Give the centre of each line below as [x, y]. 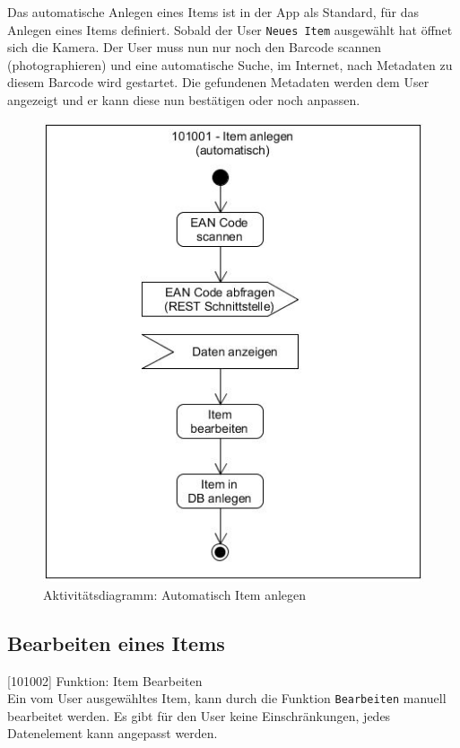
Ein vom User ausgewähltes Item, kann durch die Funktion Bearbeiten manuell [227, 698]
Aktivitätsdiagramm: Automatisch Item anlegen [175, 594]
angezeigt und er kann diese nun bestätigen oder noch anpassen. [184, 100]
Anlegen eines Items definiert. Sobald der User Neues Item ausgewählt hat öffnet [230, 29]
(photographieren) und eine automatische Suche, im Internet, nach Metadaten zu [230, 64]
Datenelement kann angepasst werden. [113, 733]
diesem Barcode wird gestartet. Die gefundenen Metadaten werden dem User [218, 82]
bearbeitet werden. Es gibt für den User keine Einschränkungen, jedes [199, 715]
